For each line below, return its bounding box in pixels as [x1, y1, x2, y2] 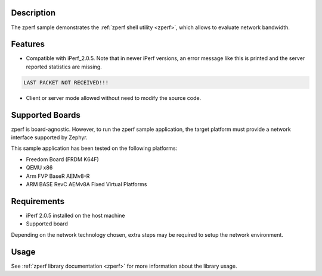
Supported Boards [11, 110, 80, 120]
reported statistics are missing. [26, 63, 103, 70]
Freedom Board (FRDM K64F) [26, 155, 100, 163]
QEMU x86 [26, 164, 53, 171]
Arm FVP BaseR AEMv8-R [26, 172, 90, 180]
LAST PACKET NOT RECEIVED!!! [23, 79, 109, 86]
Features [11, 39, 45, 49]
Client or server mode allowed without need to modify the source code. [26, 94, 202, 101]
